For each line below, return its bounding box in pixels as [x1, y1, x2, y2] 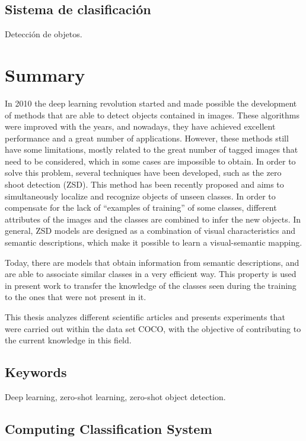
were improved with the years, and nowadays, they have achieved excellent [5, 120, 276, 133]
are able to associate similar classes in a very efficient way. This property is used [5, 268, 297, 280]
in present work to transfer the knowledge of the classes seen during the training [5, 279, 297, 291]
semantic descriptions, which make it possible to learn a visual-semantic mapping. [5, 236, 302, 249]
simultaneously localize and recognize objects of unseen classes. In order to [5, 189, 276, 202]
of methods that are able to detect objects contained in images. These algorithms [5, 108, 300, 121]
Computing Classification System [5, 419, 212, 437]
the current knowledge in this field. [5, 334, 132, 346]
